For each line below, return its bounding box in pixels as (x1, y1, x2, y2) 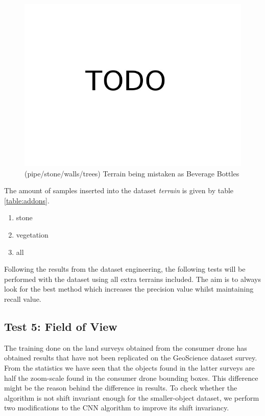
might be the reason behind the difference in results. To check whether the (4, 382, 237, 393)
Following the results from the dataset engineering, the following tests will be (4, 264, 246, 274)
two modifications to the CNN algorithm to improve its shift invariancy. (4, 402, 229, 413)
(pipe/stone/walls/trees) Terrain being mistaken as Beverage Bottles (25, 168, 239, 178)
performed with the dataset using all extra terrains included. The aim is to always (4, 273, 261, 284)
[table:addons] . (4, 195, 50, 205)
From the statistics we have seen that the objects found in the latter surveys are (4, 362, 255, 373)
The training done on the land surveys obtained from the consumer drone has (4, 342, 247, 353)
